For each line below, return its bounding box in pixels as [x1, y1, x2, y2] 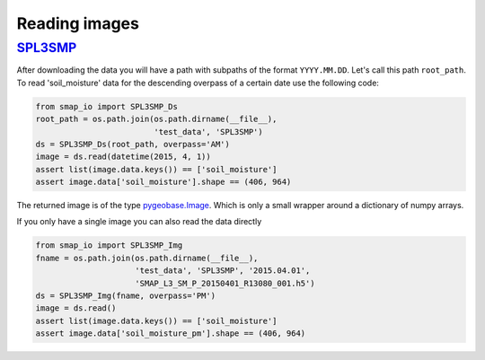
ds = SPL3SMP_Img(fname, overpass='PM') [35, 291, 216, 301]
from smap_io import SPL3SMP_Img [35, 241, 183, 250]
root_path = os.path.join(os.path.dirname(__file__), [35, 114, 278, 125]
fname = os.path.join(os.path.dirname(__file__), [35, 252, 259, 263]
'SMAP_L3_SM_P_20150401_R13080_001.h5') [135, 278, 315, 288]
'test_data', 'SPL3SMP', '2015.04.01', [135, 266, 311, 276]
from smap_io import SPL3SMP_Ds [35, 101, 179, 111]
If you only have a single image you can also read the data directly [16, 216, 262, 227]
